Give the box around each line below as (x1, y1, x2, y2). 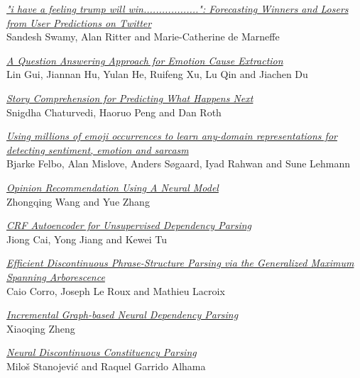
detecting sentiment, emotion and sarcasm (6, 142, 189, 157)
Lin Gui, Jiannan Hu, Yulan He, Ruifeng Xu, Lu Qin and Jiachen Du (6, 67, 308, 82)
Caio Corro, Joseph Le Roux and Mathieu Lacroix (6, 283, 225, 298)
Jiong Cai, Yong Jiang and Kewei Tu (6, 231, 167, 246)
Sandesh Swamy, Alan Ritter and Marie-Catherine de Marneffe (6, 29, 280, 44)
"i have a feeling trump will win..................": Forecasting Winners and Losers (6, 1, 349, 16)
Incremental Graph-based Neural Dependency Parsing (6, 307, 239, 322)
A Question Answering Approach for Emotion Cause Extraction (6, 52, 283, 67)
